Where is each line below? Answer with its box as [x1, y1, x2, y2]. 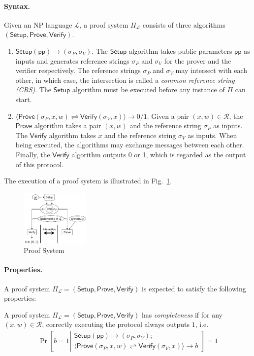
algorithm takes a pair [34, 120, 101, 131]
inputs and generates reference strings [15, 55, 129, 66]
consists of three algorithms [142, 19, 225, 30]
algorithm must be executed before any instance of [72, 84, 225, 95]
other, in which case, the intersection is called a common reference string [15, 74, 235, 85]
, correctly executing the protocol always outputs [42, 319, 190, 329]
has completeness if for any [141, 309, 222, 320]
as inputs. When [188, 130, 237, 140]
